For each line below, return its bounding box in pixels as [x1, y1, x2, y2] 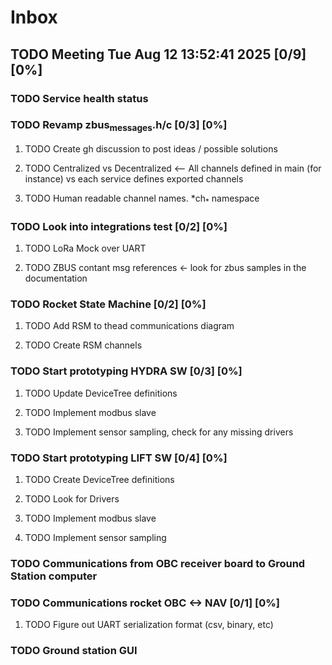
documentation [24, 272, 88, 285]
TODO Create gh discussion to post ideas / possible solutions [24, 143, 278, 155]
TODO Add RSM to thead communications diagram [24, 320, 235, 332]
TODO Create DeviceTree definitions [24, 474, 175, 486]
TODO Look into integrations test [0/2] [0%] [10, 219, 228, 233]
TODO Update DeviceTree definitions [24, 387, 178, 399]
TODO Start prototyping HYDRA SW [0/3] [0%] [10, 364, 243, 378]
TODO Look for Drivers [24, 493, 120, 505]
